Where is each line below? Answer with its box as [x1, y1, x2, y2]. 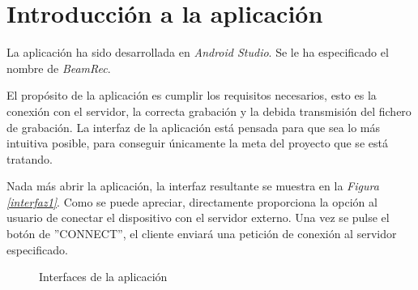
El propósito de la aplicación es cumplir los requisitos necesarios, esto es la [6, 87, 377, 104]
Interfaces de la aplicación [39, 268, 168, 285]
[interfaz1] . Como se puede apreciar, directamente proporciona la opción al [6, 193, 377, 210]
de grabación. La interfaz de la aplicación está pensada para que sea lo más [6, 118, 381, 135]
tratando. [6, 150, 53, 167]
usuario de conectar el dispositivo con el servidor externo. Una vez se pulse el [6, 209, 390, 226]
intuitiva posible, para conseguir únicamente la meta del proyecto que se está [6, 134, 388, 151]
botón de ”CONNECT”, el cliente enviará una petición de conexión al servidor [6, 225, 397, 242]
